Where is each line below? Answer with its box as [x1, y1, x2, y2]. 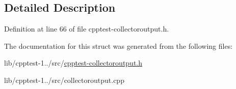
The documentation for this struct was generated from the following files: [4, 40, 233, 51]
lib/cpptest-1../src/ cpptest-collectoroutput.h [4, 57, 143, 68]
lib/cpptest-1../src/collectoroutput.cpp [4, 74, 124, 85]
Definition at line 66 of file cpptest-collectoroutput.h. [4, 23, 169, 34]
